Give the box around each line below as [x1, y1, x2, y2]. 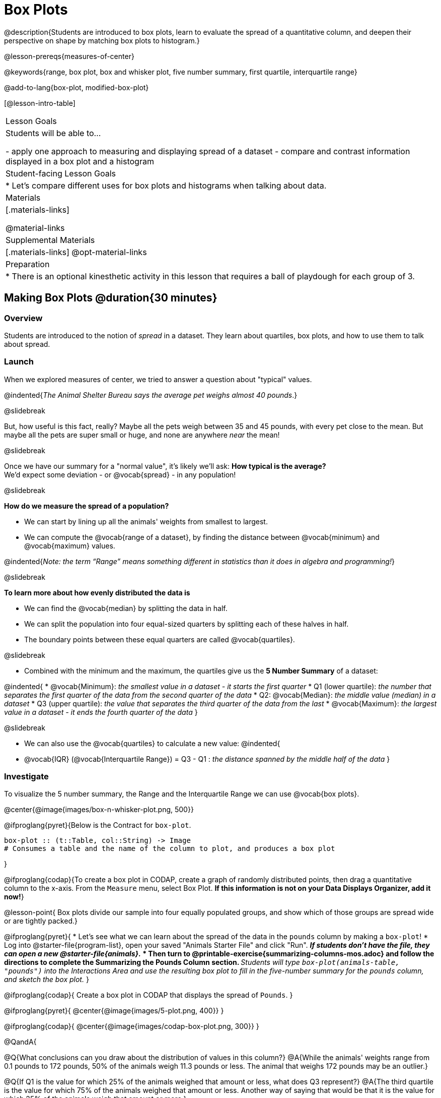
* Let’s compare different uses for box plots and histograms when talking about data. [6, 180, 327, 191]
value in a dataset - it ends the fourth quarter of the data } [4, 707, 198, 716]
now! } [4, 892, 24, 901]
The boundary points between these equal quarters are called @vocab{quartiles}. [24, 635, 295, 644]
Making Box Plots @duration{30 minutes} [4, 291, 217, 304]
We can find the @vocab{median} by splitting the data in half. [24, 603, 228, 613]
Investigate [4, 771, 49, 782]
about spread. [4, 339, 50, 348]
